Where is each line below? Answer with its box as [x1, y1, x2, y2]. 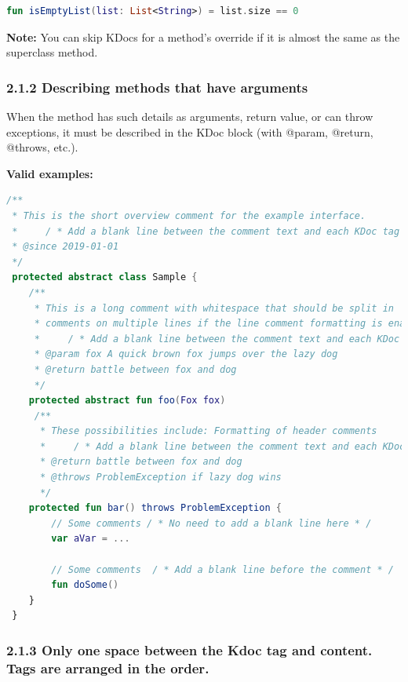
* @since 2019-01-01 [12, 241, 119, 253]
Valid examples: [6, 165, 93, 181]
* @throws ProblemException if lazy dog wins [39, 472, 282, 483]
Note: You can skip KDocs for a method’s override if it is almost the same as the [6, 28, 400, 45]
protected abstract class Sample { [12, 272, 198, 283]
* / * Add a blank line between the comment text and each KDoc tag [12, 225, 400, 237]
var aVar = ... [51, 533, 130, 545]
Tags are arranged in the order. [6, 658, 209, 677]
